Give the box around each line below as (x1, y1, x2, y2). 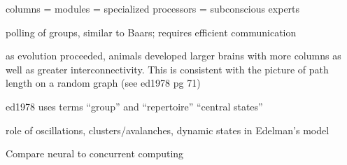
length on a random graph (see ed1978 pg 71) (6, 76, 201, 90)
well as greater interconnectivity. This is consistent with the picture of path (6, 62, 329, 76)
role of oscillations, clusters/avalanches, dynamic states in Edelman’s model (6, 122, 330, 137)
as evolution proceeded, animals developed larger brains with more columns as (6, 48, 341, 63)
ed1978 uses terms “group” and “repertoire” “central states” (6, 99, 263, 113)
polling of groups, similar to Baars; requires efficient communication (6, 24, 297, 39)
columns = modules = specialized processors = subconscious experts (6, 1, 300, 15)
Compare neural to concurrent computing (6, 146, 184, 161)
